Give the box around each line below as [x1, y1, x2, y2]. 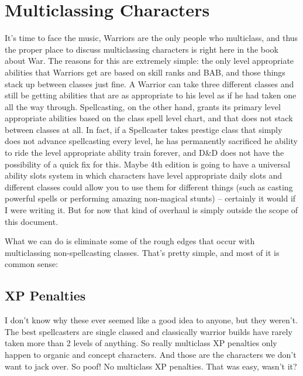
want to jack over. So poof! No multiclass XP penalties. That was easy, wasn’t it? [5, 360, 297, 372]
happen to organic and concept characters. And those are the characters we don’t [5, 348, 297, 360]
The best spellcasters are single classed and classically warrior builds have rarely [5, 325, 292, 337]
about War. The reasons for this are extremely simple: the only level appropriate [5, 54, 294, 67]
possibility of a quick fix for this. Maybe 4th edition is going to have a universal [5, 158, 291, 170]
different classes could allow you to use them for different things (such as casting [5, 180, 293, 193]
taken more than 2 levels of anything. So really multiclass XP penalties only [5, 337, 277, 349]
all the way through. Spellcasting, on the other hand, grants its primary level [5, 100, 281, 112]
